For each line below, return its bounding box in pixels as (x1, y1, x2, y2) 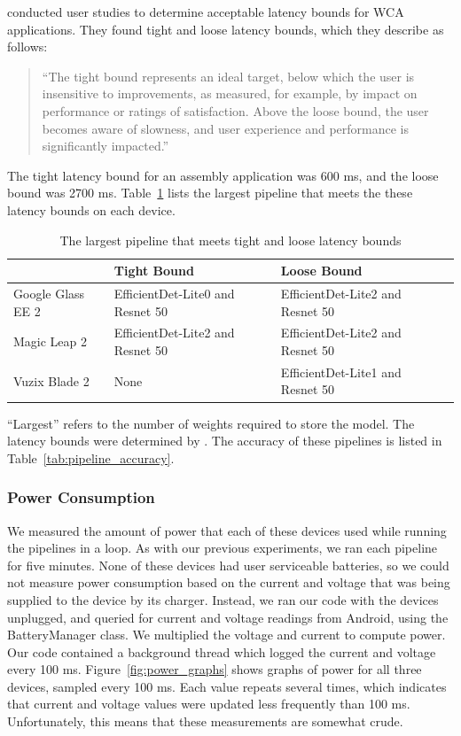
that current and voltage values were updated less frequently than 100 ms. (7, 694, 410, 713)
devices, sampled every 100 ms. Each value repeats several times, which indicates (7, 677, 447, 695)
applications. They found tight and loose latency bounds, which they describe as (7, 19, 444, 38)
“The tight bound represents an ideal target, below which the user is (42, 66, 415, 85)
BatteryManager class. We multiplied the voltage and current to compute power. (7, 625, 446, 644)
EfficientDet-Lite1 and (280, 362, 402, 381)
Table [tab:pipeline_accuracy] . (7, 448, 175, 467)
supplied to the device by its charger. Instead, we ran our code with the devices (7, 590, 439, 608)
